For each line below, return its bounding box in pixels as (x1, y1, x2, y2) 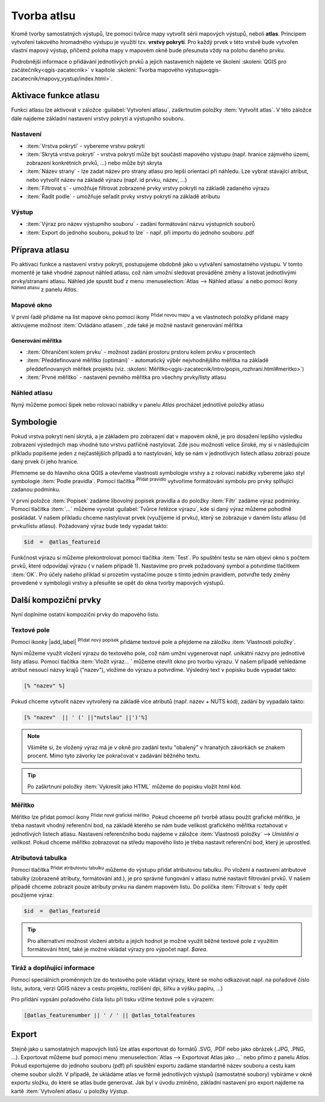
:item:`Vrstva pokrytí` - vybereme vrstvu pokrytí (26, 142, 145, 149)
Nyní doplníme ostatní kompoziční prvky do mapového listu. (11, 610, 159, 618)
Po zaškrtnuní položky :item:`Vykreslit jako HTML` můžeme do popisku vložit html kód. (27, 783, 242, 790)
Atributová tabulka (11, 853, 67, 862)
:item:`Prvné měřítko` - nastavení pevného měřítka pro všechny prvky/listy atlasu (26, 374, 227, 381)
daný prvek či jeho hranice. (11, 458, 79, 465)
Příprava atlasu (11, 245, 69, 255)
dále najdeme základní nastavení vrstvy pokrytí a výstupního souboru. (11, 114, 185, 122)
